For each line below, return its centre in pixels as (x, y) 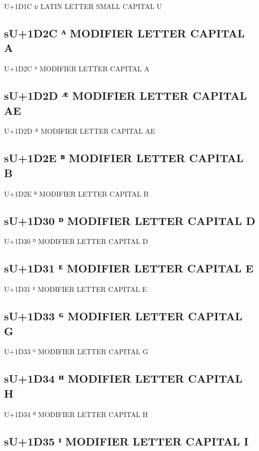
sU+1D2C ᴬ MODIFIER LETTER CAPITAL (125, 33)
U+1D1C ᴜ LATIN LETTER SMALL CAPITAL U (83, 6)
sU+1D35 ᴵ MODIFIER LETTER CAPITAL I (127, 441)
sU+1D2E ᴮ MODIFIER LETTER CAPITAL (124, 158)
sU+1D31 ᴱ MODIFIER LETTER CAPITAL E (129, 268)
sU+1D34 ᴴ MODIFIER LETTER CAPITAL (123, 378)
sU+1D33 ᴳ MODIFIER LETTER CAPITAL (123, 316)
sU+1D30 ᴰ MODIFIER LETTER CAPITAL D (130, 220)
